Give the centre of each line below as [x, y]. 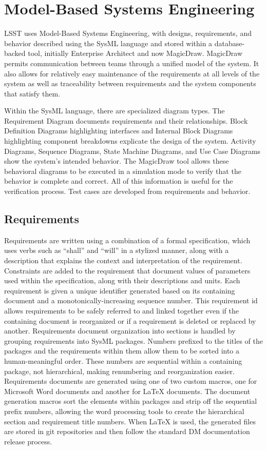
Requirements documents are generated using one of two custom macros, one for [131, 381]
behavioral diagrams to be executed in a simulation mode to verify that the [123, 171]
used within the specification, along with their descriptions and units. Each [122, 280]
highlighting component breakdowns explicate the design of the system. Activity [130, 141]
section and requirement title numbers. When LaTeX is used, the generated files [130, 421]
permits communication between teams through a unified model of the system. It [132, 63]
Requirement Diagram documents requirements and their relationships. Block [126, 120]
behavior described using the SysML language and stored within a [108, 43]
